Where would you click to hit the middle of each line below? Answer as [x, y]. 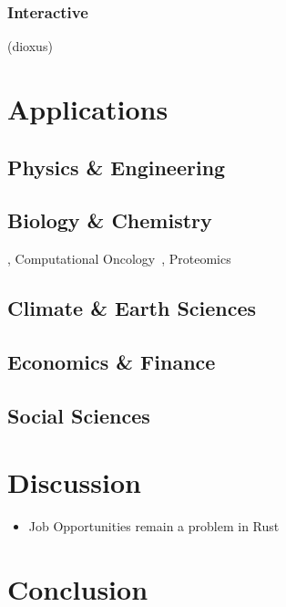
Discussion [74, 482]
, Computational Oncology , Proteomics [119, 259]
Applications [88, 109]
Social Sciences [79, 415]
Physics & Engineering [117, 167]
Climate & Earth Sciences [132, 308]
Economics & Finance [112, 361]
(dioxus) [30, 46]
